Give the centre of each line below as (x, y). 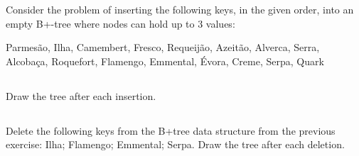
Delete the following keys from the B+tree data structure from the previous (171, 130)
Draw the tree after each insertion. (81, 95)
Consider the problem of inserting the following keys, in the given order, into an (180, 9)
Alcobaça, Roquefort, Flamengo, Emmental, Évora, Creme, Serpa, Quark (165, 61)
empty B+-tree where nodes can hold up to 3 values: (120, 23)
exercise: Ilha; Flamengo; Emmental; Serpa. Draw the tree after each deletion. (175, 144)
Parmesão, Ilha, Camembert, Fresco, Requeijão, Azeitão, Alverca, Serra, (163, 47)
